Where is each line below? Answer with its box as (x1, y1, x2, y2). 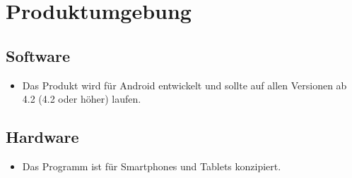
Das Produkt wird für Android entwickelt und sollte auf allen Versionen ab (22, 77, 347, 92)
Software (6, 44, 71, 66)
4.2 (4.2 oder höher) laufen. (22, 91, 141, 106)
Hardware (6, 126, 79, 148)
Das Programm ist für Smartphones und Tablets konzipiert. (22, 158, 281, 173)
